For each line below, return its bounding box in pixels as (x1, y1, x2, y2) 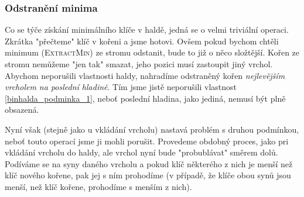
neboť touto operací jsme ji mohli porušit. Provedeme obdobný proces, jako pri (5, 134, 289, 147)
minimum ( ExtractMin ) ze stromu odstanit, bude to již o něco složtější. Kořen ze (5, 46, 300, 58)
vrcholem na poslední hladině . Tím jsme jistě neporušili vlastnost (5, 81, 237, 93)
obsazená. (5, 103, 39, 116)
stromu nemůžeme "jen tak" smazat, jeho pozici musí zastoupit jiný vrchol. (5, 58, 273, 70)
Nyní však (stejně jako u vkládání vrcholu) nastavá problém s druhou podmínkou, (5, 123, 299, 135)
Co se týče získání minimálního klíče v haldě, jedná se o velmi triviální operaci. (5, 23, 289, 36)
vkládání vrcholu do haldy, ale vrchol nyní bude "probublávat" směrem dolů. (5, 146, 278, 158)
